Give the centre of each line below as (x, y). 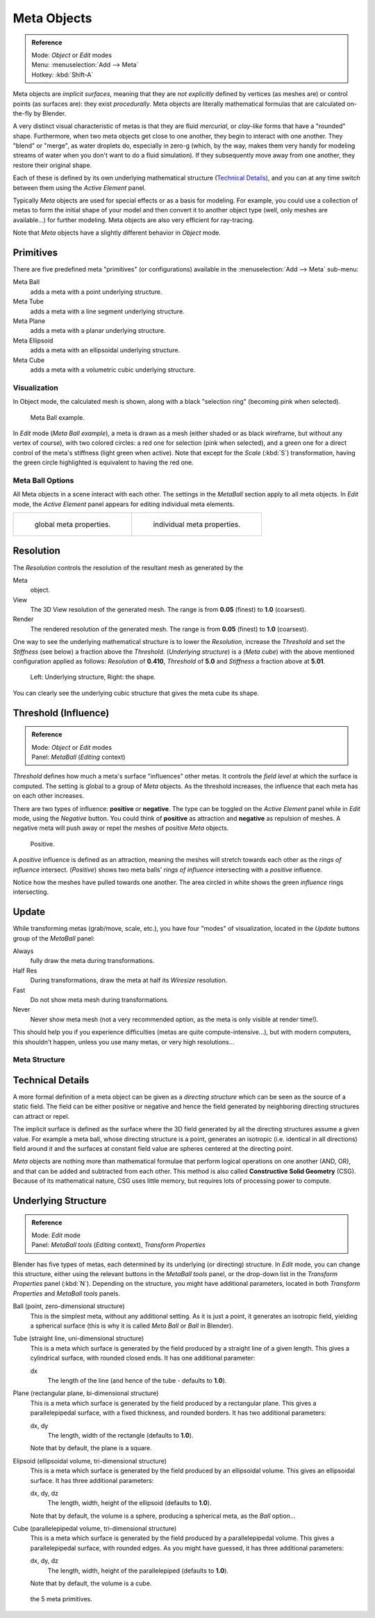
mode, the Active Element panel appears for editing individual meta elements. (124, 504)
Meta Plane (29, 321)
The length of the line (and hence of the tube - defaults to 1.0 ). (137, 1380)
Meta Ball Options (43, 480)
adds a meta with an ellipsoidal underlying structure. (105, 350)
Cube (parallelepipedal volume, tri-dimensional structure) (95, 1529)
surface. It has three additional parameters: (92, 1480)
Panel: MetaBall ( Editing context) (78, 757)
